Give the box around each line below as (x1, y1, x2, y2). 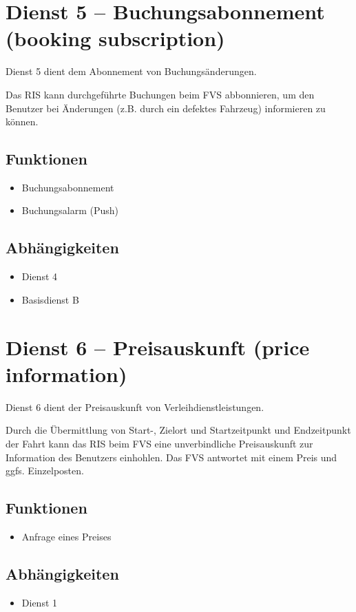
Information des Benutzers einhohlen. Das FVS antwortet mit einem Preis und (6, 450, 337, 464)
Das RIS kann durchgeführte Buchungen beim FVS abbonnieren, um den (6, 87, 315, 101)
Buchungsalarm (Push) (21, 203, 119, 218)
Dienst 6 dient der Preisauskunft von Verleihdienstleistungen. (6, 399, 264, 414)
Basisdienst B (21, 292, 79, 306)
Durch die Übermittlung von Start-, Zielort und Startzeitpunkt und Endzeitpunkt (6, 423, 351, 437)
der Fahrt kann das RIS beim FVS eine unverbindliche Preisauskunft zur (6, 436, 313, 450)
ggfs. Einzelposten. (6, 463, 84, 478)
